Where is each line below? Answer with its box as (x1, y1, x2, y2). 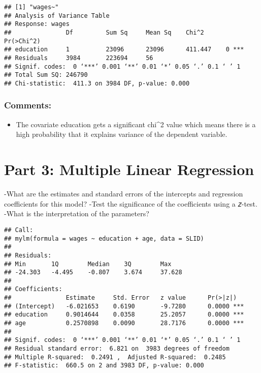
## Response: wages (4, 20, 70, 28)
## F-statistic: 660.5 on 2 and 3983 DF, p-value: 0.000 (4, 362, 204, 369)
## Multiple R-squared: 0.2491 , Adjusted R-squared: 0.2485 (4, 353, 226, 361)
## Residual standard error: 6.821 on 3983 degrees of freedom (4, 345, 230, 353)
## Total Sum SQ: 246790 (4, 71, 88, 79)
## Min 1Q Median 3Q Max (4, 260, 172, 268)
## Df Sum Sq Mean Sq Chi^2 (4, 28, 204, 36)
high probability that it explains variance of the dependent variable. (16, 129, 227, 139)
